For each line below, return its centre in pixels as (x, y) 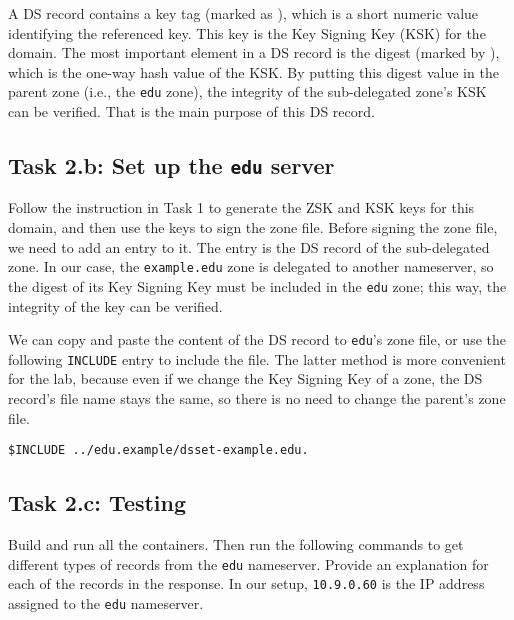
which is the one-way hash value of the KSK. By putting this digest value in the (253, 71)
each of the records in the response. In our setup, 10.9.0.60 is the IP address (246, 583)
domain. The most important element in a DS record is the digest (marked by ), (254, 52)
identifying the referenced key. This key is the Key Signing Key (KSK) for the (247, 32)
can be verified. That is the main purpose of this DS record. (191, 111)
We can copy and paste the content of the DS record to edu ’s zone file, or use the (257, 339)
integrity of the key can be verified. (115, 305)
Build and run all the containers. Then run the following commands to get (236, 544)
